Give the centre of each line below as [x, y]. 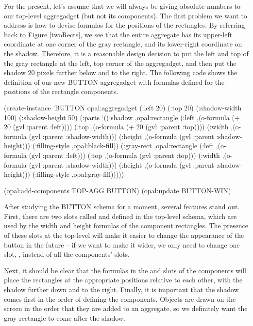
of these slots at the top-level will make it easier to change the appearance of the [124, 235]
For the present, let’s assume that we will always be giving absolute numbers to [122, 6]
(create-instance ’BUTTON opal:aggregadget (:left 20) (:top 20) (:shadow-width [123, 107]
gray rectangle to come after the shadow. [65, 318]
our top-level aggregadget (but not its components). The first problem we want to [126, 15]
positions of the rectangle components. [61, 91]
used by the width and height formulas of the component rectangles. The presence [126, 225]
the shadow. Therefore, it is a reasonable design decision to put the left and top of [126, 53]
